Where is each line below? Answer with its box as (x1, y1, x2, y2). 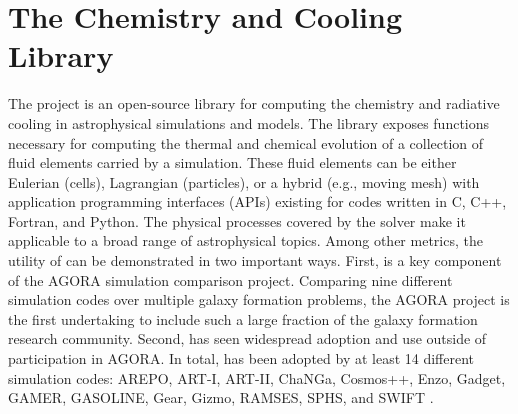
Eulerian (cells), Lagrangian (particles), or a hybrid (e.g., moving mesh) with (8, 171, 480, 192)
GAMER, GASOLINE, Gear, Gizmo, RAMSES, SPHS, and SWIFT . (8, 387, 434, 408)
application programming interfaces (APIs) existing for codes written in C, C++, (8, 191, 507, 212)
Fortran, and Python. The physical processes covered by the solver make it (8, 210, 466, 231)
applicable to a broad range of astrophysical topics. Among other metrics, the (8, 230, 483, 251)
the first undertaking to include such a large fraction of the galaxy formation (8, 308, 478, 329)
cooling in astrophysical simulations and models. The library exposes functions (8, 112, 490, 133)
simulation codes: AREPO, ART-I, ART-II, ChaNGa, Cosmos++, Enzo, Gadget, (8, 367, 506, 388)
